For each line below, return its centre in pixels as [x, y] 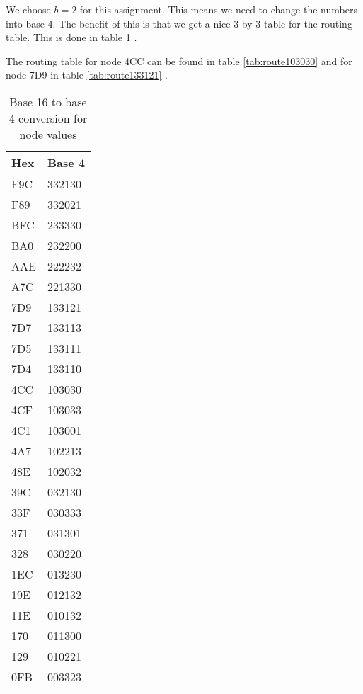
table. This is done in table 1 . [71, 37]
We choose [28, 9]
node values [48, 134]
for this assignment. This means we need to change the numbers [218, 9]
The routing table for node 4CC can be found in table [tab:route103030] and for [179, 61]
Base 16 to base [48, 101]
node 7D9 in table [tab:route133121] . [87, 75]
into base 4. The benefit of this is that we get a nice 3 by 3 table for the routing [179, 23]
